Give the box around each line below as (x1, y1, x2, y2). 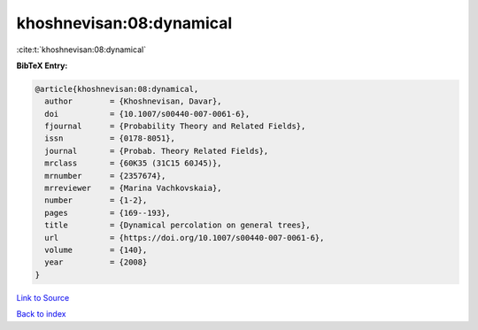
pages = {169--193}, (44, 208, 172, 218)
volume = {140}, (44, 245, 148, 255)
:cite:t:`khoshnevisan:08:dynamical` (16, 44, 146, 55)
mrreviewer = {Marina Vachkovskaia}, (44, 183, 222, 194)
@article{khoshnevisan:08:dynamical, (35, 84, 199, 94)
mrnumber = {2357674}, (44, 171, 166, 180)
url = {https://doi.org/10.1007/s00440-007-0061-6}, (44, 233, 325, 242)
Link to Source (16, 292, 70, 303)
